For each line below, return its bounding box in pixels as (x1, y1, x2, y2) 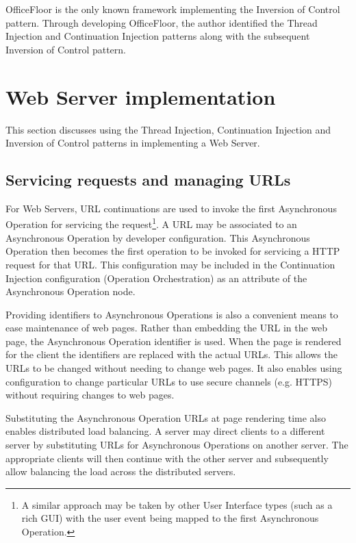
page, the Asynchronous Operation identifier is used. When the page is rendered (5, 333, 342, 348)
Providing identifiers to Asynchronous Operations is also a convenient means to (5, 307, 338, 321)
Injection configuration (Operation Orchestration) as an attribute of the (5, 270, 307, 285)
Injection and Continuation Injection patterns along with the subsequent (5, 29, 310, 43)
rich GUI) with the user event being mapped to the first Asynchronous (21, 511, 319, 525)
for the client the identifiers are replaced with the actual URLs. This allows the (5, 347, 338, 362)
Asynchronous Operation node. (5, 284, 136, 299)
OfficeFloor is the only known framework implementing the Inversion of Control (5, 2, 340, 16)
